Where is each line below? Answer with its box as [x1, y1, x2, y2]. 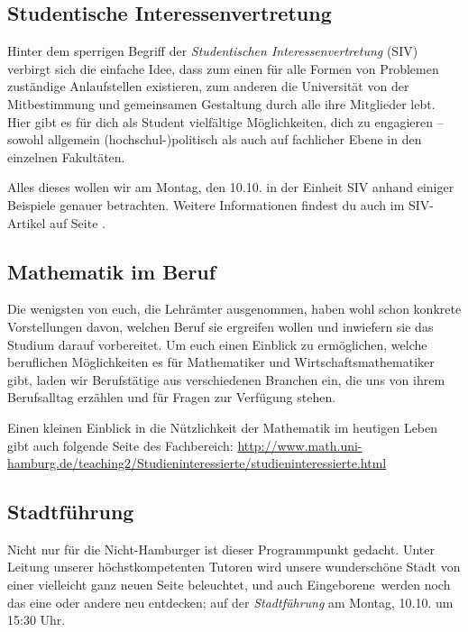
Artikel [7, 213, 46, 232]
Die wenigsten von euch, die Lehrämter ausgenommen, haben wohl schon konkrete [7, 299, 462, 318]
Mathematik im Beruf [7, 257, 216, 285]
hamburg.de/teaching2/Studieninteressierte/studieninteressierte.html [7, 453, 387, 472]
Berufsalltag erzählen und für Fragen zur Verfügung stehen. [7, 388, 336, 407]
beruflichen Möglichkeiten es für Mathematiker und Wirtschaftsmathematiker [7, 353, 435, 371]
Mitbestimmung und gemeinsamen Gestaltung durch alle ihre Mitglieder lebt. [7, 94, 436, 113]
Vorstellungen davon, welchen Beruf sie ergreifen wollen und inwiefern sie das [7, 316, 434, 335]
